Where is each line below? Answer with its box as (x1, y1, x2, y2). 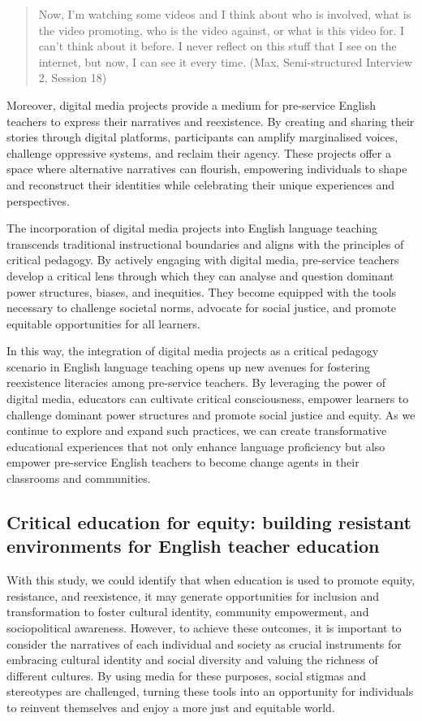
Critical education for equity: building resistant (6, 510, 411, 535)
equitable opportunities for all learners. (6, 315, 200, 332)
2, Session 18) (38, 69, 107, 86)
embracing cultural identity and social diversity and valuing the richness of (6, 651, 378, 668)
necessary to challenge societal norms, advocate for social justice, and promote (6, 299, 397, 316)
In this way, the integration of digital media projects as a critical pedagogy (6, 342, 379, 359)
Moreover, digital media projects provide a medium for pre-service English (6, 96, 376, 113)
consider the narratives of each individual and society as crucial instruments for (6, 635, 402, 652)
